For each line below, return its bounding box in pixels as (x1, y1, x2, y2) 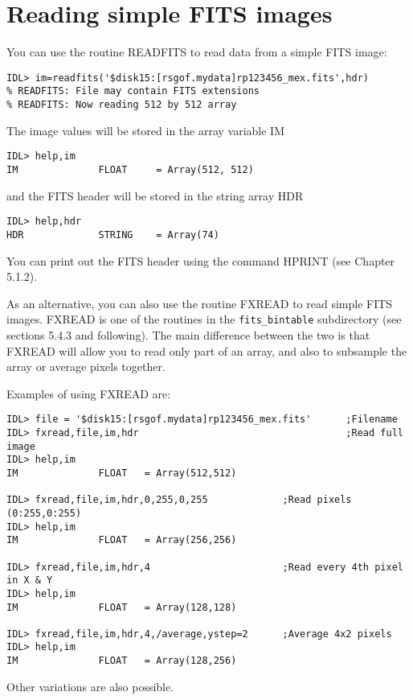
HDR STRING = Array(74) (6, 229, 219, 241)
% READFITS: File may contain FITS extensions (6, 85, 260, 97)
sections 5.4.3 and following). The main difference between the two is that (6, 326, 370, 343)
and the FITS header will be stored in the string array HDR (6, 187, 304, 204)
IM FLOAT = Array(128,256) (6, 655, 237, 667)
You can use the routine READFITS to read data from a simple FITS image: (6, 43, 387, 60)
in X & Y (6, 574, 53, 587)
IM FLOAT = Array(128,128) (6, 601, 237, 613)
